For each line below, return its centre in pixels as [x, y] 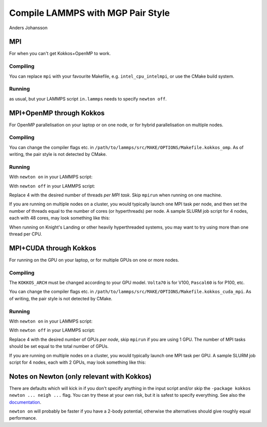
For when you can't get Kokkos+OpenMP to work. [60, 53]
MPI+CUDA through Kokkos [53, 248]
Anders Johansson [28, 28]
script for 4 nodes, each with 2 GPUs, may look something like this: [77, 362]
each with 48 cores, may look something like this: [60, 218]
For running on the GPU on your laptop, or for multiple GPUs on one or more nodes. [94, 260]
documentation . [25, 402]
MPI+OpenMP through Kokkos [57, 113]
